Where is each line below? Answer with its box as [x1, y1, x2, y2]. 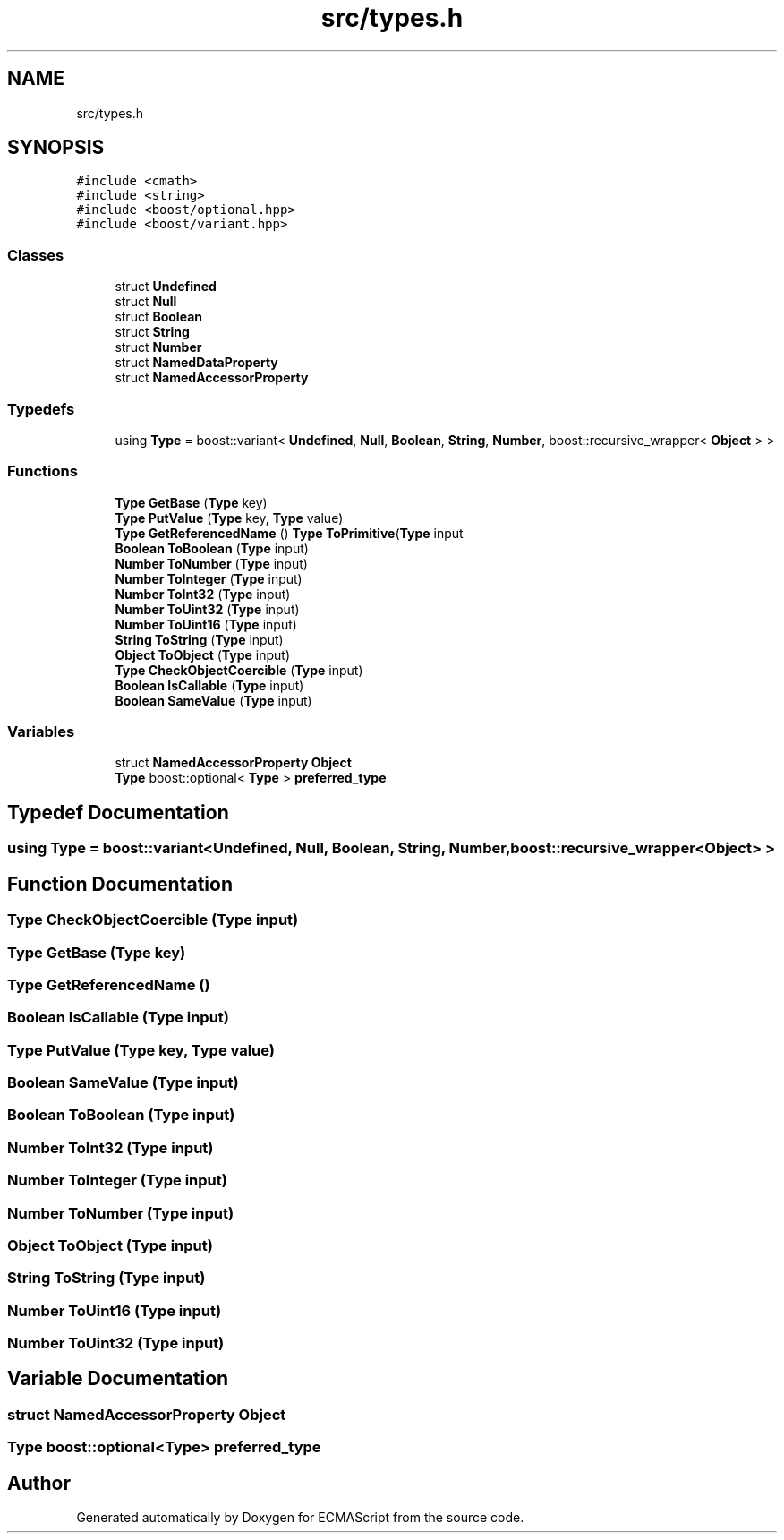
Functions [7, 462, 78, 481]
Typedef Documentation [7, 800, 229, 824]
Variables [7, 723, 75, 741]
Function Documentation [7, 872, 233, 895]
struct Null [115, 294, 177, 310]
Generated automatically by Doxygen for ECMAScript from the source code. [76, 1510, 524, 1526]
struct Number [115, 339, 202, 355]
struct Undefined [115, 278, 217, 295]
